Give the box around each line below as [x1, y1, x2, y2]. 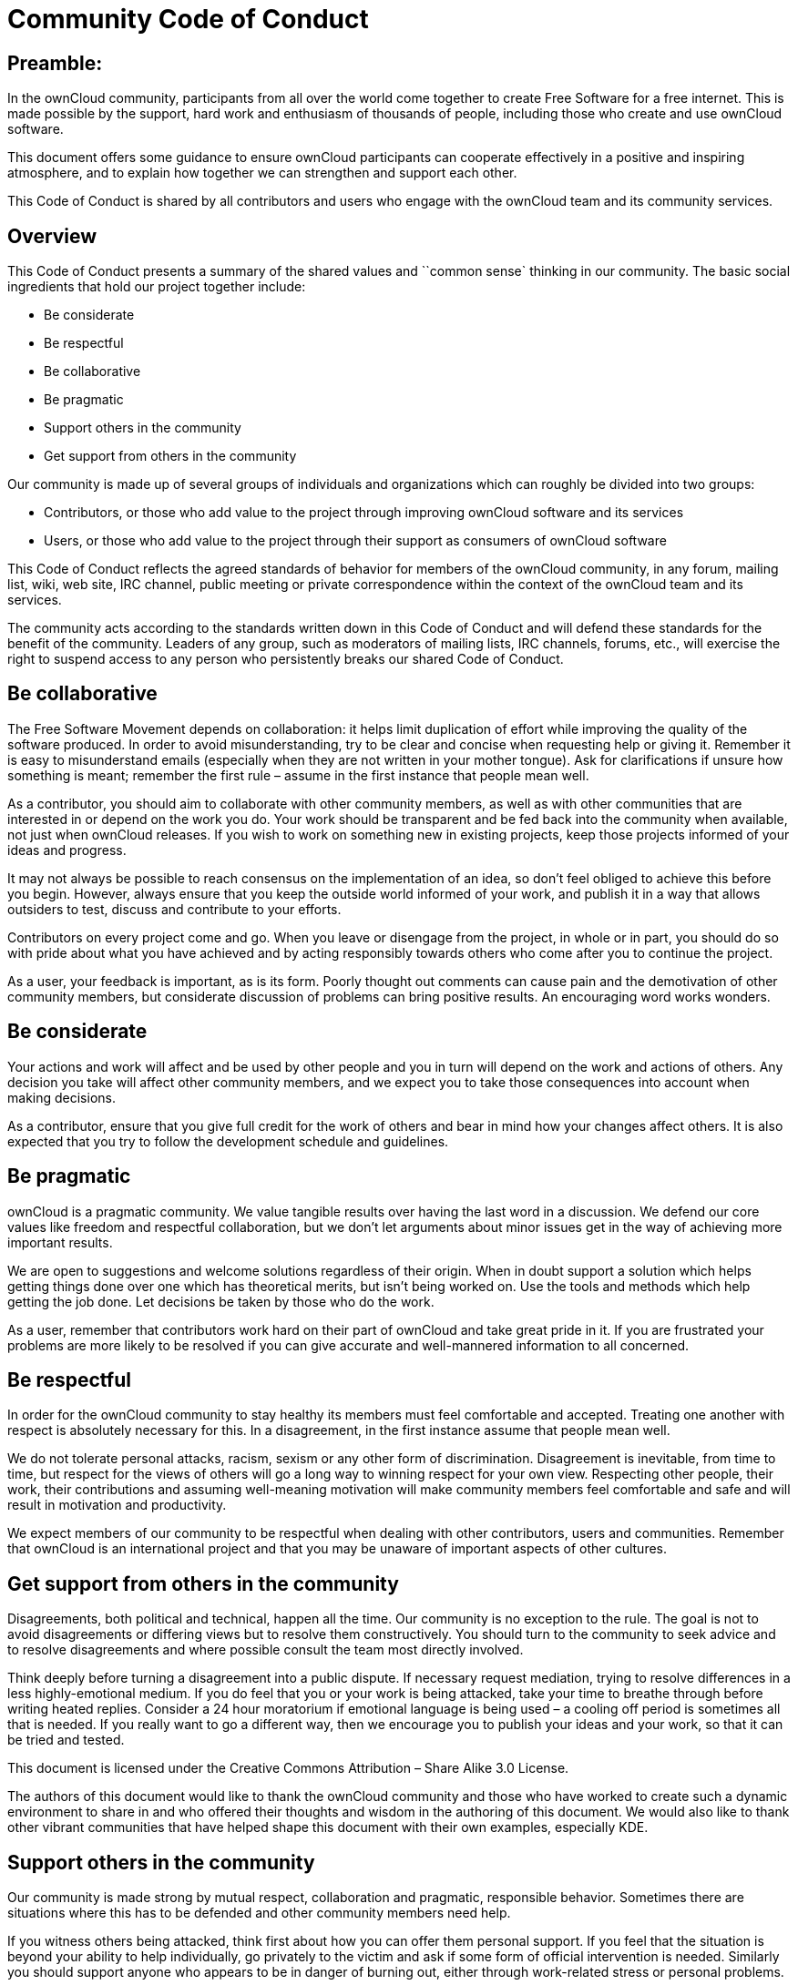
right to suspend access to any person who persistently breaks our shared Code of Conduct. [7, 651, 564, 667]
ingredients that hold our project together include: [7, 279, 306, 295]
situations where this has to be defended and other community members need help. [7, 1905, 511, 1921]
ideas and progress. [7, 841, 127, 858]
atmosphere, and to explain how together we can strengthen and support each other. [7, 165, 517, 181]
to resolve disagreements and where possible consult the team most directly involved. [7, 1642, 524, 1658]
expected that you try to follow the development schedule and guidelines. [7, 1133, 449, 1149]
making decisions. [7, 1089, 116, 1105]
